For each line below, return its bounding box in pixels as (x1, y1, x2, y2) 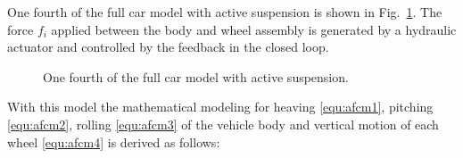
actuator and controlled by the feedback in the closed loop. (7, 37, 329, 56)
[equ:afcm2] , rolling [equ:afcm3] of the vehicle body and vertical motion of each (7, 114, 439, 133)
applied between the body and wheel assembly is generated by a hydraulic (51, 20, 457, 38)
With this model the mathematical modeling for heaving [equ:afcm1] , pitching (7, 97, 434, 116)
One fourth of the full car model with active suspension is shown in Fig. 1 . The (7, 3, 442, 21)
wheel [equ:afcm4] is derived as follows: (7, 132, 220, 151)
